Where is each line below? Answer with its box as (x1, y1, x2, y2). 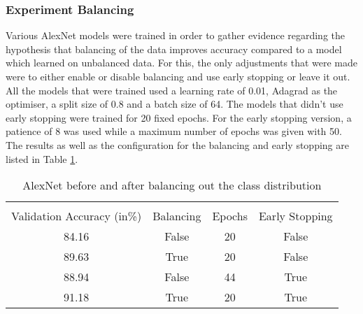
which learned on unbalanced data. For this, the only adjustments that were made (6, 55, 358, 70)
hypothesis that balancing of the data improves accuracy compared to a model (6, 41, 342, 56)
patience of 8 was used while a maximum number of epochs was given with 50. (6, 124, 342, 138)
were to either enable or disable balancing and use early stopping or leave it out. (6, 69, 350, 83)
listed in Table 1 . (6, 151, 78, 166)
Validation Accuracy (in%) (11, 208, 142, 224)
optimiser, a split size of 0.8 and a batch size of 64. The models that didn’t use (6, 97, 343, 111)
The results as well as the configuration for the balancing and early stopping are (6, 137, 349, 152)
